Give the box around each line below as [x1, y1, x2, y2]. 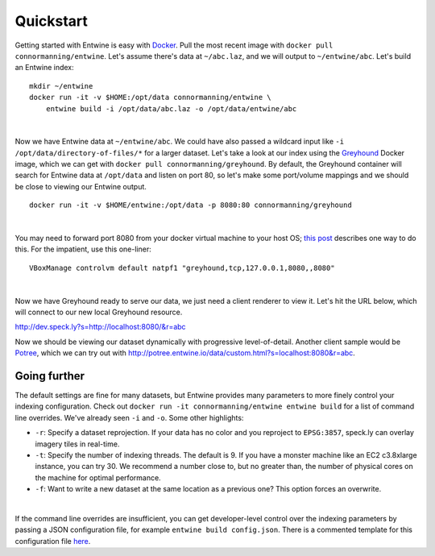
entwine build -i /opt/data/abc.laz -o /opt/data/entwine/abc [45, 104, 297, 113]
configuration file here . [14, 536, 91, 546]
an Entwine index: [14, 63, 74, 73]
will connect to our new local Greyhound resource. [14, 307, 183, 317]
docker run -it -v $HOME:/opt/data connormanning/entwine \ [29, 93, 271, 102]
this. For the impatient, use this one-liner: [14, 244, 152, 254]
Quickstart [14, 12, 89, 30]
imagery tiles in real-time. [35, 439, 120, 449]
